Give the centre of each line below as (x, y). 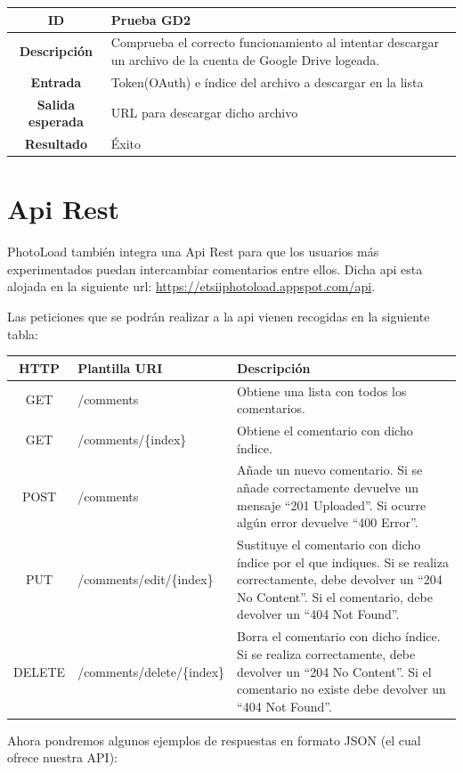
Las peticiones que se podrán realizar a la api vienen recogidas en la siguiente (219, 317)
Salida (56, 104)
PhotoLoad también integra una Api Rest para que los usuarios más (193, 252)
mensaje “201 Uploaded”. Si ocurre (332, 504)
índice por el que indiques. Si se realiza (343, 561)
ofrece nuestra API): (63, 757)
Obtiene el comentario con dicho (325, 431)
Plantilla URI (120, 367)
